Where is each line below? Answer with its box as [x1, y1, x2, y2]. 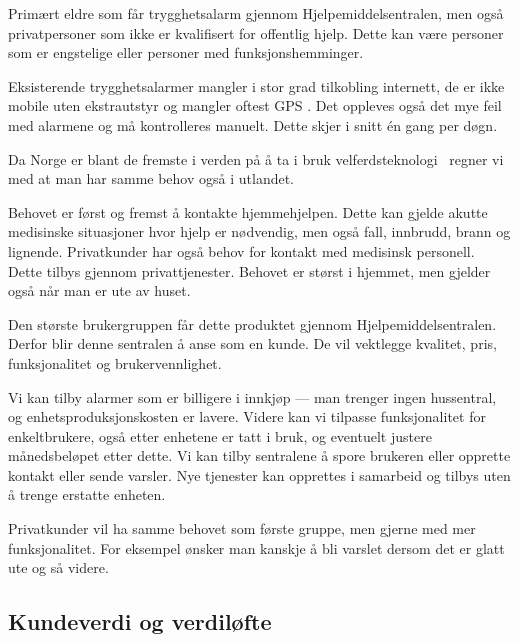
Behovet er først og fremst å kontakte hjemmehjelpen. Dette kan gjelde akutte [8, 201, 488, 222]
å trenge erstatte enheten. [8, 484, 166, 505]
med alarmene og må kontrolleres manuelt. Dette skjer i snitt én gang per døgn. [8, 114, 498, 135]
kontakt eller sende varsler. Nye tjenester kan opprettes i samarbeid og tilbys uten [8, 464, 511, 485]
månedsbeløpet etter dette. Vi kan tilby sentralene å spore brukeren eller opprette [8, 445, 511, 466]
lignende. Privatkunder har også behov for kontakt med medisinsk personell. [8, 240, 475, 261]
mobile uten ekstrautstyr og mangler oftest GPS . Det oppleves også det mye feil [8, 95, 502, 116]
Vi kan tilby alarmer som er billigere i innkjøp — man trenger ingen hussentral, [8, 386, 497, 407]
